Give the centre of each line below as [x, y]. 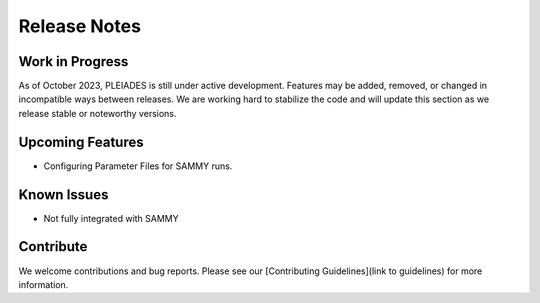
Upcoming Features [81, 141]
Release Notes [80, 26]
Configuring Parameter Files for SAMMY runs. [138, 166]
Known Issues [63, 194]
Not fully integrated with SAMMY [111, 218]
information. [43, 284]
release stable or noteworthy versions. [97, 113]
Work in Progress [73, 61]
